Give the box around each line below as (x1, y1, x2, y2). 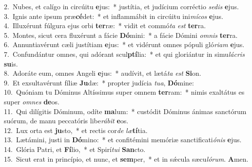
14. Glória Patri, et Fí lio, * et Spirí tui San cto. (4, 144, 146, 154)
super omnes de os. (4, 96, 59, 106)
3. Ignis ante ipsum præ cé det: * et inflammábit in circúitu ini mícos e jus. (4, 11, 223, 21)
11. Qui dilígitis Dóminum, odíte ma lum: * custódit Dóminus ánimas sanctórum (4, 106, 247, 116)
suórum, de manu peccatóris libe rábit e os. (4, 116, 129, 126)
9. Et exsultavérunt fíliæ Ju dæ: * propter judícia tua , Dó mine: (4, 77, 194, 87)
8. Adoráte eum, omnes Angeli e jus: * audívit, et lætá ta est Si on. (4, 68, 201, 78)
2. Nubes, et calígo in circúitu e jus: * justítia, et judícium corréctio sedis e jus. (4, 1, 239, 11)
